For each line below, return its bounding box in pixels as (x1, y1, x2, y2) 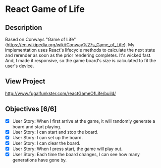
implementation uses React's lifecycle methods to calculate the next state (5, 47, 156, 53)
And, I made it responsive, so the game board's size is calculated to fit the (5, 58, 156, 63)
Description (5, 23, 42, 32)
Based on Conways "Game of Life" (5, 36, 76, 42)
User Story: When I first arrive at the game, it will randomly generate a (12, 118, 156, 124)
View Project (5, 77, 46, 85)
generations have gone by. (12, 157, 67, 163)
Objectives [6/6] (5, 105, 57, 113)
